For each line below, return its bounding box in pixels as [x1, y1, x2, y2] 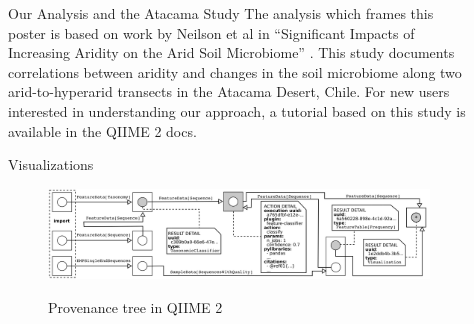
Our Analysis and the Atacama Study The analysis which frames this [8, 3, 434, 23]
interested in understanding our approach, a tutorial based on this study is [8, 100, 466, 121]
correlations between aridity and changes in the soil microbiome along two [8, 61, 462, 82]
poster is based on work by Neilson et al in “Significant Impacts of [8, 22, 415, 43]
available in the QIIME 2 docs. [8, 120, 197, 141]
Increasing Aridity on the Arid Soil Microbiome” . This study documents [8, 42, 455, 63]
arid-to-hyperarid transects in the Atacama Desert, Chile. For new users [8, 81, 450, 102]
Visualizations [8, 154, 94, 175]
